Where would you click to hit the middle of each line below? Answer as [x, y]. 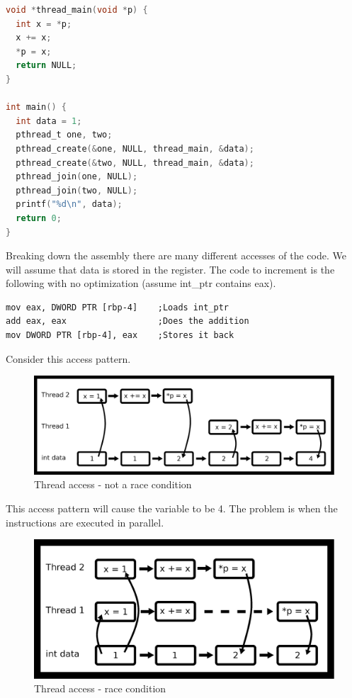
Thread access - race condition [100, 688]
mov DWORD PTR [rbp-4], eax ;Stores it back [120, 336]
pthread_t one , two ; [64, 135]
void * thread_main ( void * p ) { [77, 10]
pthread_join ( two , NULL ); [77, 190]
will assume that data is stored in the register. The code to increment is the [170, 269]
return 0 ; [39, 218]
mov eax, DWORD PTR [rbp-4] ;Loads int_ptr [117, 307]
